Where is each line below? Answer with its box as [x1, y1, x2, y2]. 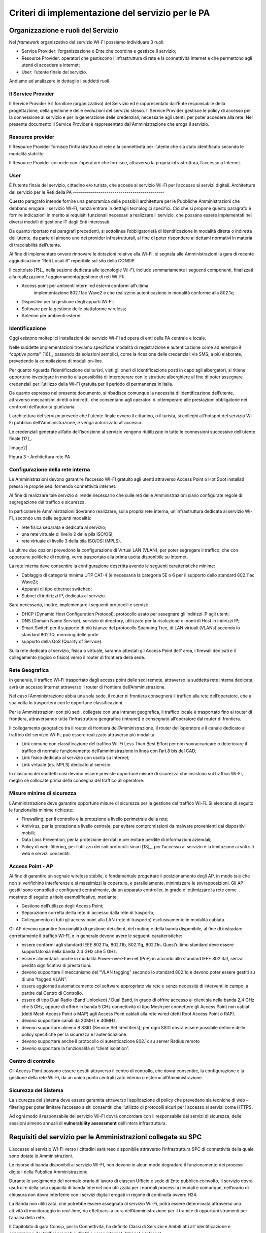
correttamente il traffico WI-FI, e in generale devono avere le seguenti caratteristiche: [9, 933, 182, 939]
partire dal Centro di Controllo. [21, 990, 83, 996]
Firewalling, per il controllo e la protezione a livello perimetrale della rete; [21, 816, 168, 822]
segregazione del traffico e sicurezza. [9, 499, 86, 505]
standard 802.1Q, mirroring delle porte [21, 631, 99, 637]
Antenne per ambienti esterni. [21, 313, 82, 319]
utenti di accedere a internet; [21, 62, 80, 68]
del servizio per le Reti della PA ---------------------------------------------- [9, 189, 165, 195]
